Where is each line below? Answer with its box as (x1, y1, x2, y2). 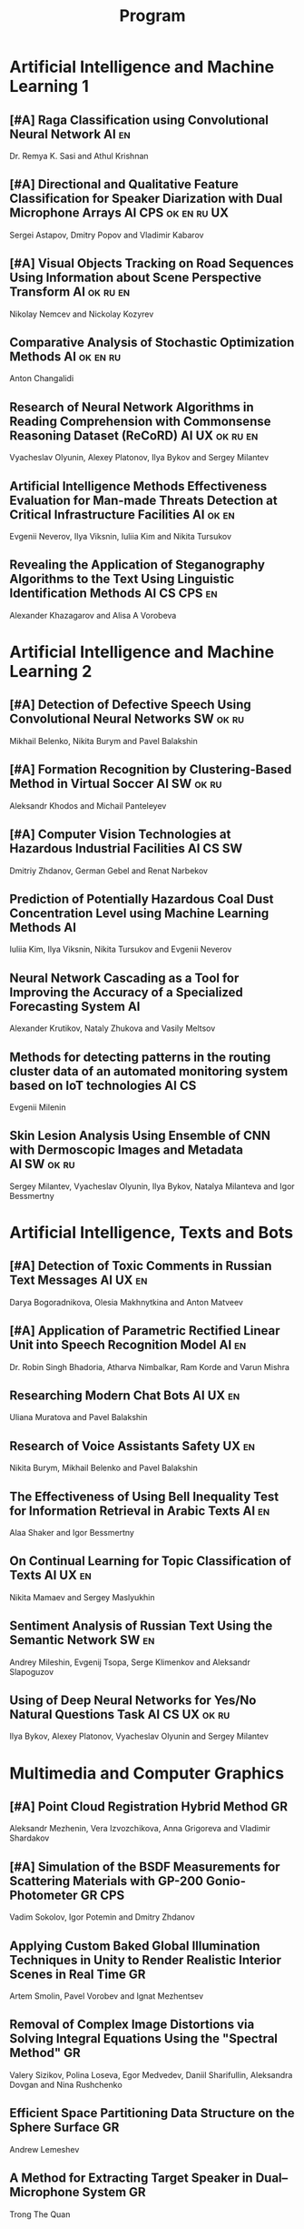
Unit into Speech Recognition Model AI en (9, 1337, 247, 1353)
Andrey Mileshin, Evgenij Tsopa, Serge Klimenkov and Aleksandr (9, 1657, 251, 1668)
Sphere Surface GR (9, 2120, 120, 2135)
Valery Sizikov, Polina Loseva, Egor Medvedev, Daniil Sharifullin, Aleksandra (9, 2069, 293, 2080)
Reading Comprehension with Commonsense (9, 413, 271, 429)
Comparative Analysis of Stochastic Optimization (9, 335, 295, 350)
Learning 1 (9, 76, 89, 96)
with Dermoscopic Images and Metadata (9, 1143, 243, 1158)
